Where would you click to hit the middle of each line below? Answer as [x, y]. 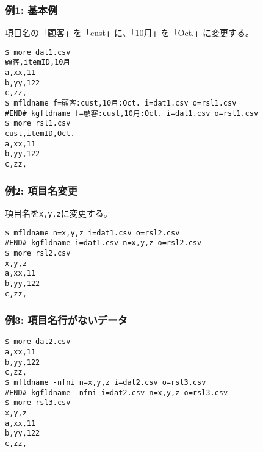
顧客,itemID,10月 [38, 63]
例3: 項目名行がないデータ [66, 320]
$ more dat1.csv [38, 52]
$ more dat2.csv [38, 342]
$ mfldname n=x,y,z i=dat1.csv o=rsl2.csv [92, 233]
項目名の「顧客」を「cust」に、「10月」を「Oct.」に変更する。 [129, 33]
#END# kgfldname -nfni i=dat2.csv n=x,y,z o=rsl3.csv [117, 393]
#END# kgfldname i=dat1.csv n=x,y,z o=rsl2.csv [103, 243]
